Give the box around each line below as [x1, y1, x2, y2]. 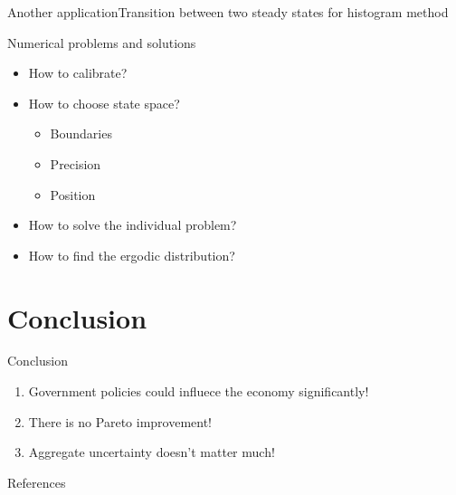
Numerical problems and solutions [7, 33, 196, 52]
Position [50, 185, 96, 204]
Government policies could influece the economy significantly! [28, 382, 369, 401]
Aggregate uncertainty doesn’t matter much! [28, 443, 275, 462]
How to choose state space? [28, 93, 180, 112]
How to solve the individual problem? [28, 215, 237, 234]
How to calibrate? [28, 63, 128, 82]
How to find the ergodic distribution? [28, 245, 235, 264]
